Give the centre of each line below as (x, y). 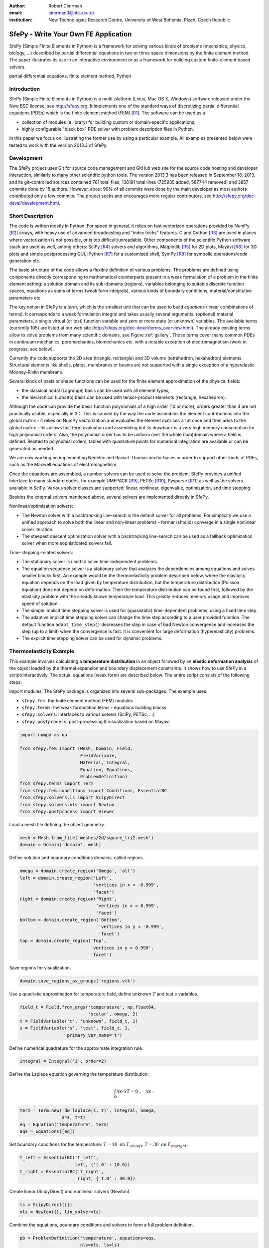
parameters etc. (25, 298)
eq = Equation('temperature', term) (65, 1124)
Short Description (31, 216)
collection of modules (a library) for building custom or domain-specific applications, (109, 122)
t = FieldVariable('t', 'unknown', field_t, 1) (79, 1021)
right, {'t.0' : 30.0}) (106, 1179)
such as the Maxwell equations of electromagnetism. (64, 465)
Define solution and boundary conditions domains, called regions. (77, 858)
